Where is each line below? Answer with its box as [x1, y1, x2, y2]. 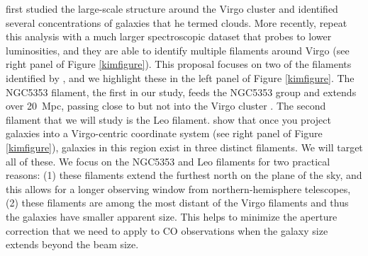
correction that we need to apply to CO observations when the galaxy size [6, 223, 328, 238]
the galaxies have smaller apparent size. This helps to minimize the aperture [6, 209, 338, 223]
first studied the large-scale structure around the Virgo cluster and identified [6, 1, 338, 16]
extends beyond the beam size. [6, 237, 139, 252]
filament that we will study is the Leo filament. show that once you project [6, 112, 331, 127]
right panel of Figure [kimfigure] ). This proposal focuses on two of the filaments [6, 57, 352, 71]
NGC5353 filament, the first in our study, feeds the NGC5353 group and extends [6, 84, 357, 99]
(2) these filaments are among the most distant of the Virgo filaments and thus [6, 195, 349, 210]
